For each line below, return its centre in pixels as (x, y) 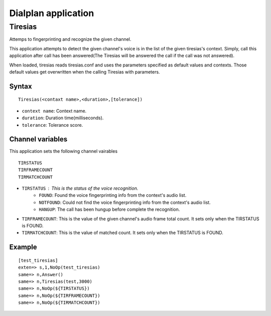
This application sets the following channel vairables (63, 151)
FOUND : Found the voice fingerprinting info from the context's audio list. (113, 195)
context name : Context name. (54, 111)
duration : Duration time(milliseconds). (63, 118)
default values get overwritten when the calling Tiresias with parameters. (85, 72)
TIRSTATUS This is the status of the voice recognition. (80, 188)
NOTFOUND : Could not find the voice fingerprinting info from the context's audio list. (125, 202)
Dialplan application (52, 13)
